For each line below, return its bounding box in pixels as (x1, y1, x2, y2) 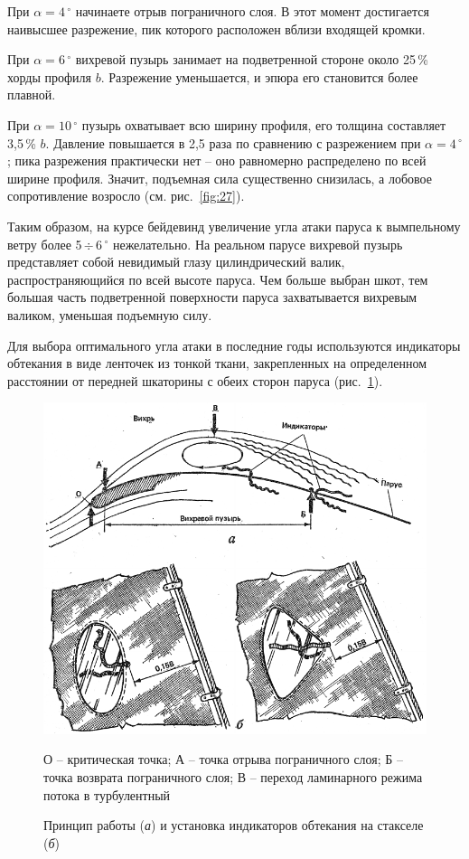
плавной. (7, 85, 56, 104)
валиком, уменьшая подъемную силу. (7, 305, 212, 324)
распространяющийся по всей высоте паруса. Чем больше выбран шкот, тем (7, 269, 428, 288)
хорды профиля (7, 67, 91, 86)
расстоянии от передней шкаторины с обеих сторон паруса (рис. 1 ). (7, 371, 383, 390)
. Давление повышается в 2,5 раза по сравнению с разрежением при (45, 133, 421, 152)
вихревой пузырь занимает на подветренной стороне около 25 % (75, 50, 428, 69)
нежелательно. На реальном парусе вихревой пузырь (112, 234, 403, 253)
